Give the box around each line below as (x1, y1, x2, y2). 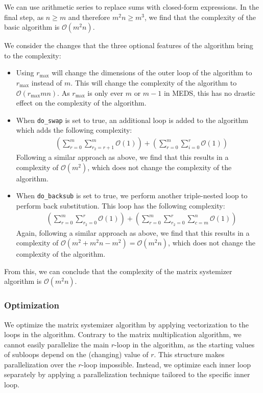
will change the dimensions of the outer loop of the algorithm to (52, 67, 252, 78)
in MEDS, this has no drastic (163, 87, 255, 98)
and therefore (68, 11, 110, 22)
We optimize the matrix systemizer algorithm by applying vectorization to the (4, 319, 249, 329)
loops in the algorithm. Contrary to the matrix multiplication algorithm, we (4, 329, 242, 340)
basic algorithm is (4, 22, 60, 32)
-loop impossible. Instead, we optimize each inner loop (81, 359, 251, 369)
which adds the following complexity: (16, 125, 132, 135)
